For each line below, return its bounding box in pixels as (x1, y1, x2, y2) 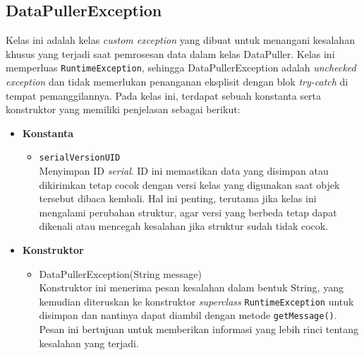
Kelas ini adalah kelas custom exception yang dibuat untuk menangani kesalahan (6, 33, 355, 47)
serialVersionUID (39, 153, 121, 163)
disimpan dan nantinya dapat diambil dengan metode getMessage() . (39, 308, 337, 322)
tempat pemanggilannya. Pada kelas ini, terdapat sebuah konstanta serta (6, 88, 322, 103)
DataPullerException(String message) (39, 266, 202, 281)
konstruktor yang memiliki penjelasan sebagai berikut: (6, 102, 241, 117)
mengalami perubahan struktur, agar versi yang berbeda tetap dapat (39, 204, 337, 219)
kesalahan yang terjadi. (39, 335, 139, 350)
